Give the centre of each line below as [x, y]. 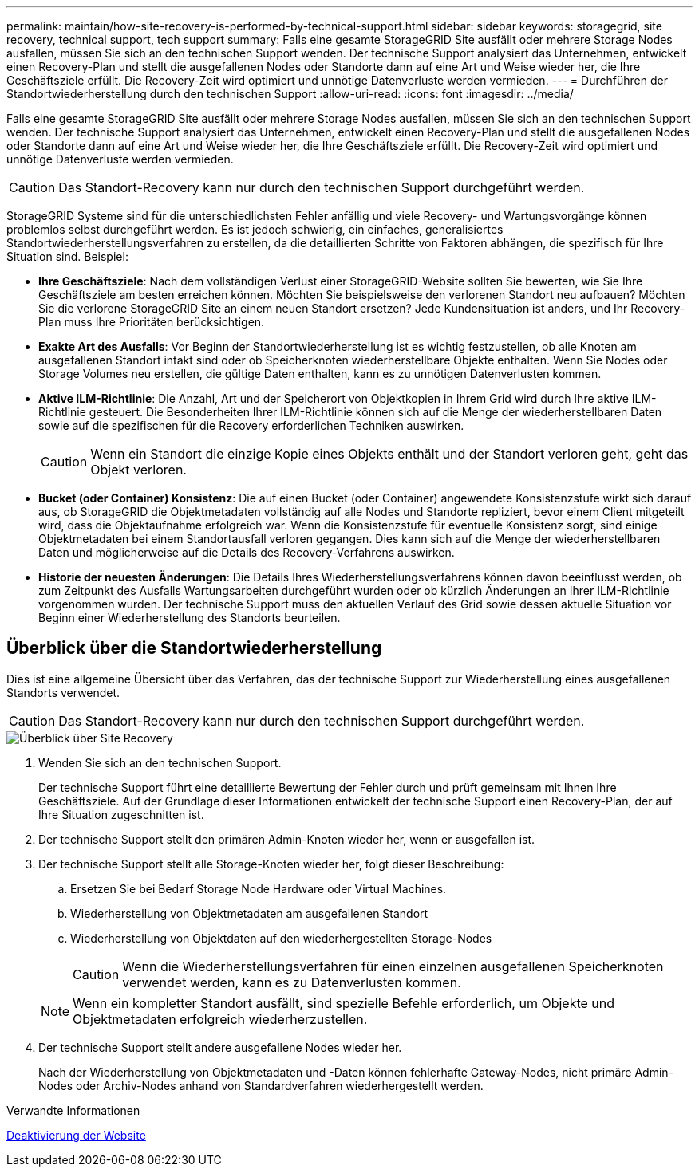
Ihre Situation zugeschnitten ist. [121, 814]
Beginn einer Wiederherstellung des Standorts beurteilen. [190, 618]
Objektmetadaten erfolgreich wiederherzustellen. [220, 1019]
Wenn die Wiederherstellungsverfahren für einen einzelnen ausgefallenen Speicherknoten [393, 966]
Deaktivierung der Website [76, 1135]
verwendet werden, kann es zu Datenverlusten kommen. [292, 982]
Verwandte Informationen [73, 1110]
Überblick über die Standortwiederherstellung [194, 648]
